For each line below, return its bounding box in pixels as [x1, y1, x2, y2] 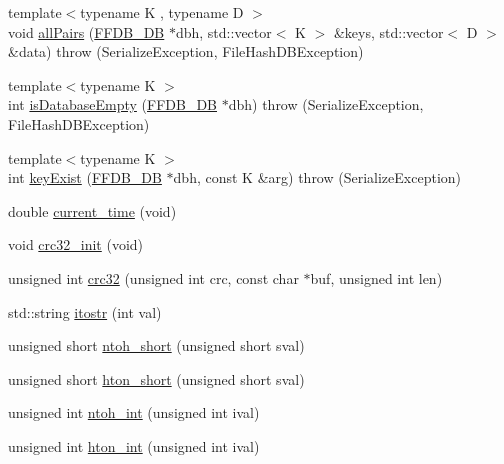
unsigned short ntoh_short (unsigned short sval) [8, 335, 305, 356]
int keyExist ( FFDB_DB [8, 167, 162, 188]
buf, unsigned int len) [310, 267, 443, 288]
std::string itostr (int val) [8, 301, 162, 322]
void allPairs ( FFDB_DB [8, 21, 165, 42]
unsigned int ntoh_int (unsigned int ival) [8, 402, 260, 423]
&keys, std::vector [333, 21, 444, 42]
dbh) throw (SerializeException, [228, 94, 424, 115]
